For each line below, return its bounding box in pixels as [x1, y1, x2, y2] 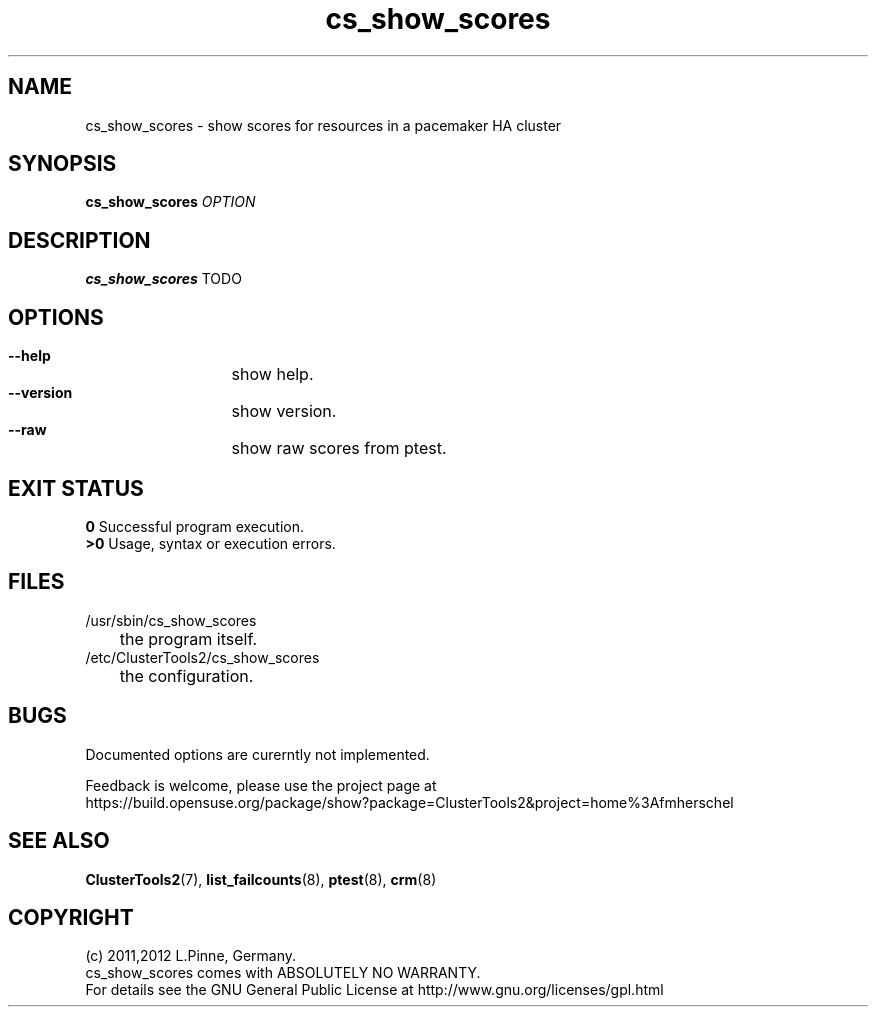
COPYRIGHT [8, 904, 134, 930]
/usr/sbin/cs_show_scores [85, 611, 257, 629]
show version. [231, 401, 337, 422]
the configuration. [119, 665, 254, 686]
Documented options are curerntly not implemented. [85, 745, 430, 763]
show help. [231, 364, 314, 385]
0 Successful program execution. [85, 517, 304, 535]
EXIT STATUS [8, 475, 144, 501]
